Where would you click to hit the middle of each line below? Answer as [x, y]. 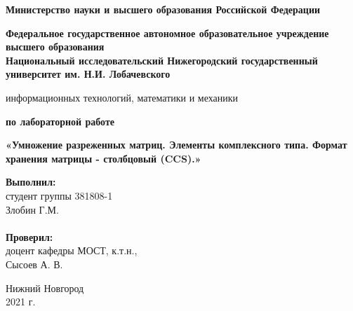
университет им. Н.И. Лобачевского [88, 74]
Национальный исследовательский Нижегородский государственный [162, 60]
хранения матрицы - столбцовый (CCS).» [104, 158]
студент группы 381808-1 [59, 195]
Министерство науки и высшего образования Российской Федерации [163, 9]
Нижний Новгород [45, 288]
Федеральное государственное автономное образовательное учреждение [167, 33]
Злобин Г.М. [32, 209]
